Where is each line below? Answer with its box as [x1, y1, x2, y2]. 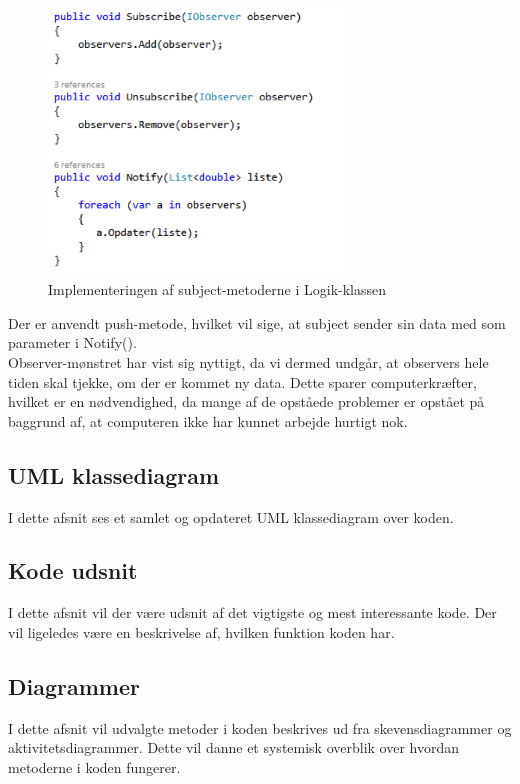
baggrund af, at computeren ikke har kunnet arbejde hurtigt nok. [8, 410, 408, 431]
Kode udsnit [8, 555, 138, 586]
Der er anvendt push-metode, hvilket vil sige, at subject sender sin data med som [8, 312, 506, 333]
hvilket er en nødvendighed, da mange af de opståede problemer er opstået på [8, 391, 485, 412]
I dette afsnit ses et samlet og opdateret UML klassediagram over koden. [8, 506, 454, 527]
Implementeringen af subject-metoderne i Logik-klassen [48, 279, 387, 300]
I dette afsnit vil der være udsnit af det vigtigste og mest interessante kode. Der [8, 602, 497, 623]
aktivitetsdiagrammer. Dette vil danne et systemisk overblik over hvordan [8, 737, 460, 758]
